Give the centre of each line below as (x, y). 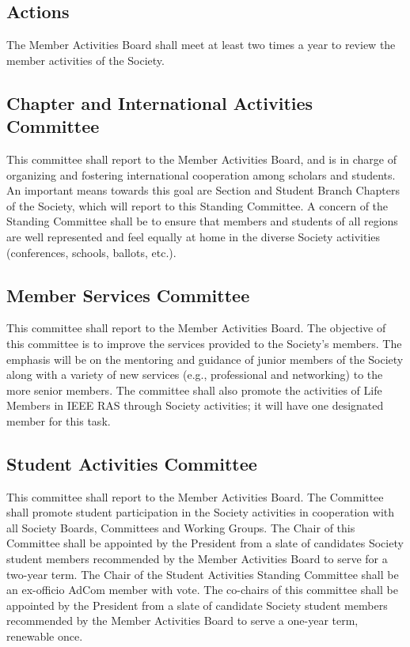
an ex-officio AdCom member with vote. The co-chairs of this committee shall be (202, 590)
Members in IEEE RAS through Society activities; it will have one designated (195, 405)
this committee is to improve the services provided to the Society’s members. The (204, 343)
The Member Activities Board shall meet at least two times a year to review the (201, 45)
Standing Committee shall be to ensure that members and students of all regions (202, 221)
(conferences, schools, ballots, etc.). (91, 252)
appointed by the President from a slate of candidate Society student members (197, 605)
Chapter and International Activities (160, 102)
